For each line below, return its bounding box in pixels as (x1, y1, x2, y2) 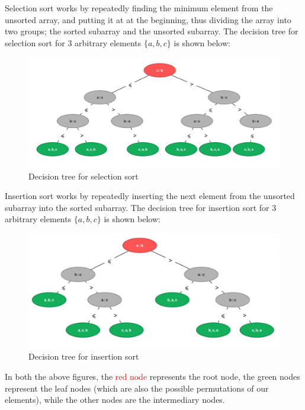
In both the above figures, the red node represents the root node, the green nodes (5, 370, 300, 383)
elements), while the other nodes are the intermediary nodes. (5, 393, 225, 406)
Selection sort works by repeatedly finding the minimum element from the (5, 2, 273, 14)
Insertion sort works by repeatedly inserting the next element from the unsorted (5, 190, 295, 202)
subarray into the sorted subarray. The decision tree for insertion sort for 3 (5, 201, 277, 213)
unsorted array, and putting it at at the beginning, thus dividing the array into (5, 13, 291, 25)
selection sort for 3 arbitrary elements (5, 36, 142, 49)
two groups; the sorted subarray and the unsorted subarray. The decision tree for (5, 25, 298, 37)
